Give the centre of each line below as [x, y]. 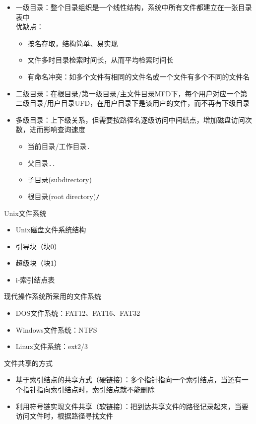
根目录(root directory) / [64, 196]
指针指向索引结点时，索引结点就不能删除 [89, 389]
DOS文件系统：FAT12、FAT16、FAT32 [78, 313]
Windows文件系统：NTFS [56, 329]
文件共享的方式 [28, 363]
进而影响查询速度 [57, 129]
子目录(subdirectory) [60, 179]
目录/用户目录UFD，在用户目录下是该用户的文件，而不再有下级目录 [140, 103]
